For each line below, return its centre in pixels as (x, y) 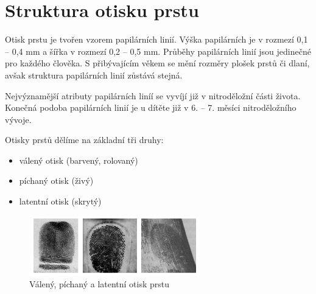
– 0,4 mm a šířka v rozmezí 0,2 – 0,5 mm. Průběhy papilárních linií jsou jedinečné (158, 51)
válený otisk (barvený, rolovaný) (79, 160)
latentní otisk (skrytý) (60, 201)
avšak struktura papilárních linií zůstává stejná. (94, 75)
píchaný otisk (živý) (56, 180)
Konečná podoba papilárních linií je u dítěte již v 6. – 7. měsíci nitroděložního (151, 107)
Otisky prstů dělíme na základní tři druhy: (84, 140)
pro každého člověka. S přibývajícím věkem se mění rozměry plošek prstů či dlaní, (157, 63)
